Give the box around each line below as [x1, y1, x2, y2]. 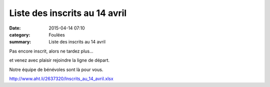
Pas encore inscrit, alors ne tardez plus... [9, 48, 93, 54]
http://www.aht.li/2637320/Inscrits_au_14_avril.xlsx [9, 75, 113, 81]
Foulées [48, 31, 65, 37]
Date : [9, 25, 21, 31]
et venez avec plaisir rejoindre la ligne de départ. [9, 57, 110, 63]
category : [9, 31, 30, 37]
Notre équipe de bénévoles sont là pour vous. [9, 66, 103, 72]
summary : [9, 39, 31, 45]
